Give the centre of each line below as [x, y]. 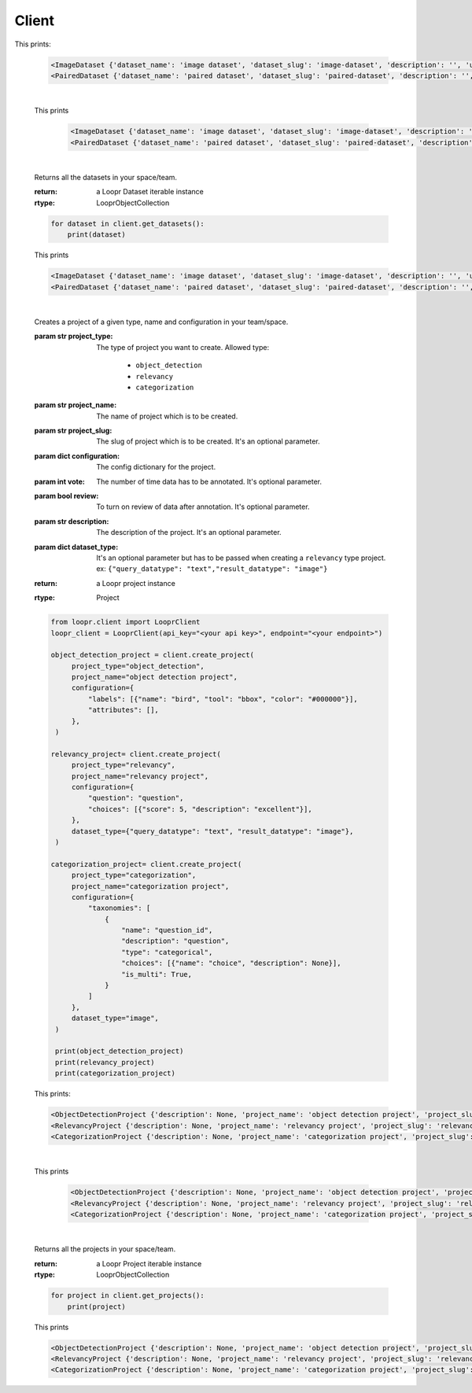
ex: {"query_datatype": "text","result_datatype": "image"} [212, 569]
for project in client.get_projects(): [127, 1295]
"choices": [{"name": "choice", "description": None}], [231, 963]
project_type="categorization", [134, 875]
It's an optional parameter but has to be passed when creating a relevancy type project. [241, 558]
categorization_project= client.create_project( [146, 864]
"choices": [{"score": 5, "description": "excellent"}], [200, 809]
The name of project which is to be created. [167, 416]
